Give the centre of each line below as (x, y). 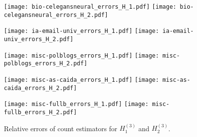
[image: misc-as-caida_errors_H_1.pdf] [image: (82, 80)
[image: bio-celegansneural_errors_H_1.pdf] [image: (90, 7)
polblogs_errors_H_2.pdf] (46, 64)
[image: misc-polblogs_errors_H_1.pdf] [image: (82, 55)
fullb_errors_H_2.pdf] (41, 112)
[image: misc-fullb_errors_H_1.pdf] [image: (76, 104)
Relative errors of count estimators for (61, 128)
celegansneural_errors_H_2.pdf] (56, 15)
